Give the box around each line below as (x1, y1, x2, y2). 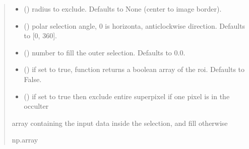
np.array (12, 134, 38, 145)
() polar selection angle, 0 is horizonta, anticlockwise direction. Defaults (24, 20, 245, 31)
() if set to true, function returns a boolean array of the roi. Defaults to (24, 64, 245, 74)
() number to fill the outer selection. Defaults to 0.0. (24, 47, 185, 57)
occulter (24, 101, 49, 111)
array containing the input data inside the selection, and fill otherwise (12, 117, 228, 128)
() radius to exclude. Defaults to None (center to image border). (24, 4, 222, 14)
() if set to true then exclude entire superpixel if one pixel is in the (24, 91, 230, 101)
